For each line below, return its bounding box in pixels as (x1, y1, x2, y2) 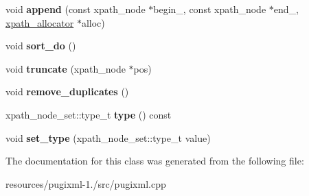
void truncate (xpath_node (5, 61, 126, 75)
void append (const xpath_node (5, 2, 146, 16)
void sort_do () (5, 38, 76, 53)
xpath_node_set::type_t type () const (5, 107, 172, 121)
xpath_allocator (5, 15, 74, 29)
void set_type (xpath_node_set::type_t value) (5, 130, 211, 145)
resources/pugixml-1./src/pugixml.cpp (5, 176, 166, 191)
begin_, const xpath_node (153, 2, 266, 16)
